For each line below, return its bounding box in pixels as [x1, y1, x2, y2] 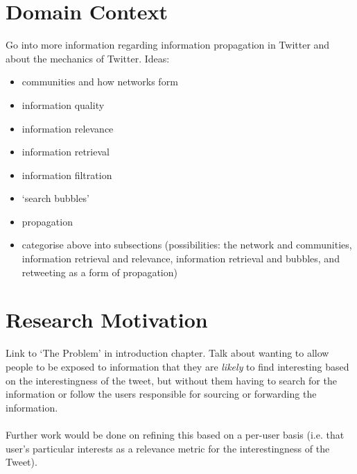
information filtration [21, 167, 112, 182]
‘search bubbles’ [21, 191, 89, 205]
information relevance [21, 121, 114, 135]
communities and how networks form [21, 74, 178, 89]
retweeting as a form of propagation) [21, 264, 177, 279]
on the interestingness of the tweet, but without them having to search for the [6, 373, 337, 387]
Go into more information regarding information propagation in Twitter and [6, 37, 330, 52]
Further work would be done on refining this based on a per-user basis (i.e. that [6, 427, 345, 441]
